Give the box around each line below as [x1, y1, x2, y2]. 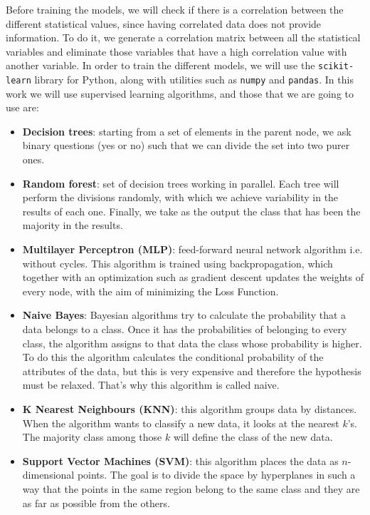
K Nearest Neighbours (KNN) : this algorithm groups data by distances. [22, 401, 357, 416]
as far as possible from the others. [22, 495, 170, 510]
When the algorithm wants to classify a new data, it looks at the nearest [22, 415, 339, 430]
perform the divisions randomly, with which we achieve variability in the [22, 190, 339, 205]
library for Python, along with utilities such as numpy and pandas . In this [34, 72, 354, 87]
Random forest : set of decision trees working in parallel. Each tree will [22, 175, 339, 190]
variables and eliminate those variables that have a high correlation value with [6, 44, 347, 58]
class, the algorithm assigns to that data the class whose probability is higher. [22, 335, 362, 350]
